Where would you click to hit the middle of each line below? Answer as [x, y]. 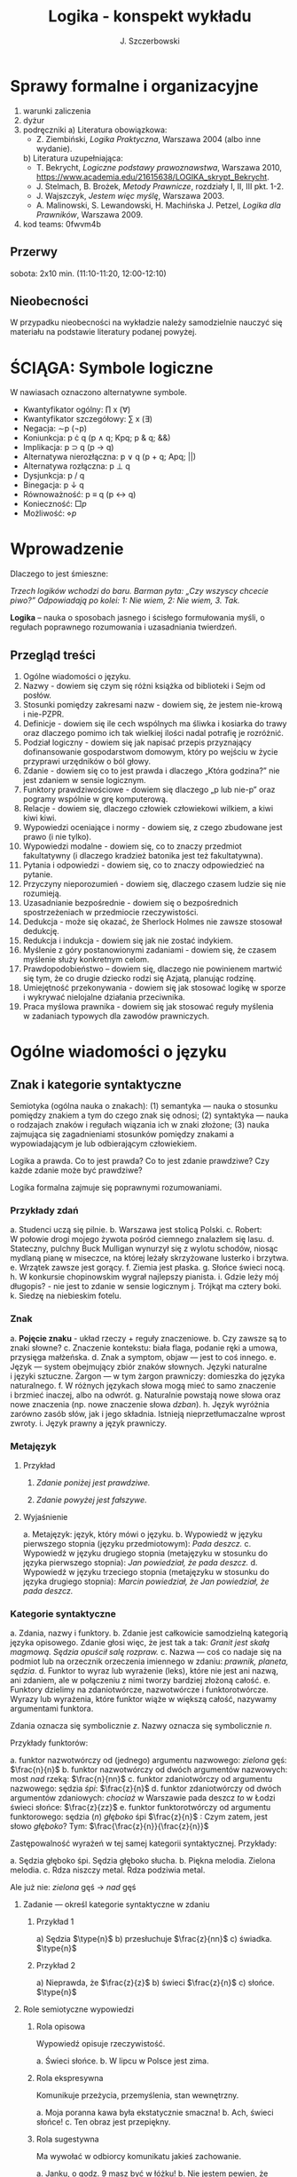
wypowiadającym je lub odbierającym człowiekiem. [104, 1144]
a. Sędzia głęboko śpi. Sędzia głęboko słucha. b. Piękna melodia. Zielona [143, 1861]
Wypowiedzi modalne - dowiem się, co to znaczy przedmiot [132, 846]
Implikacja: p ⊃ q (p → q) [68, 447]
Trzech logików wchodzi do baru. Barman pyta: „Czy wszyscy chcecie [140, 591]
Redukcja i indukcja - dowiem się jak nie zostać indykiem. [128, 940]
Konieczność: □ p [55, 504]
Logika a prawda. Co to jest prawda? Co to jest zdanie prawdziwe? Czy [140, 1161]
